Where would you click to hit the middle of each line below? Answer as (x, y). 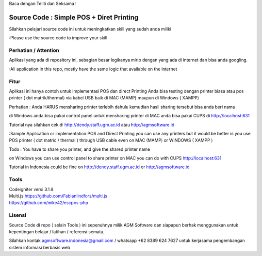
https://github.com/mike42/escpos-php (49, 203)
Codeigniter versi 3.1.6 (31, 189)
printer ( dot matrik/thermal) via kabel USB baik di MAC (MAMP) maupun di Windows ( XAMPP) (104, 98)
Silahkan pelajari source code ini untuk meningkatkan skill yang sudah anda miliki (90, 29)
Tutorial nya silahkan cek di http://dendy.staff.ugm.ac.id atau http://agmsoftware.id (92, 125)
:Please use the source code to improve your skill (58, 38)
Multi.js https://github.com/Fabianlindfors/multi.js (58, 196)
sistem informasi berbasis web (40, 247)
